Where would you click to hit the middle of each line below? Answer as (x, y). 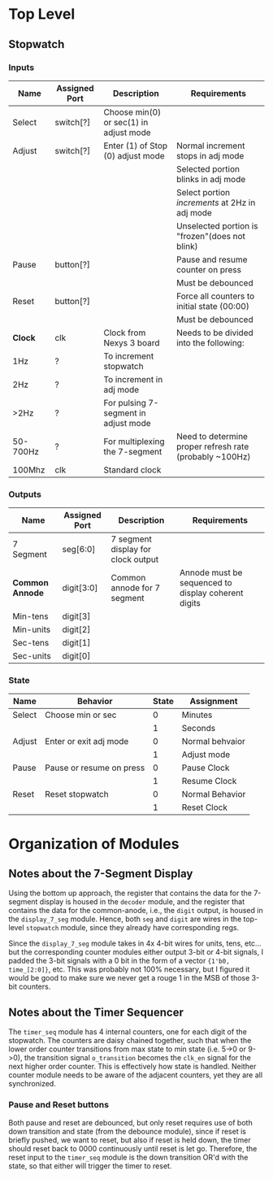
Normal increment (210, 146)
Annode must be (211, 572)
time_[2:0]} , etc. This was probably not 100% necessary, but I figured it (129, 969)
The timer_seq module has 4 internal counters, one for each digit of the (128, 1032)
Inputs (22, 67)
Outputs (25, 494)
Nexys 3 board (132, 342)
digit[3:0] (80, 588)
